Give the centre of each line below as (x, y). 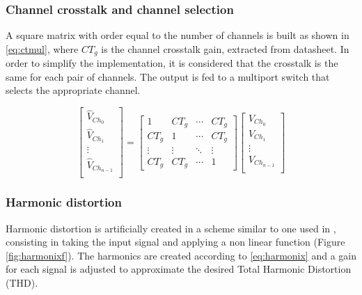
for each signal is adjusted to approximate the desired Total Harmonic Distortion (179, 269)
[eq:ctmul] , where (42, 48)
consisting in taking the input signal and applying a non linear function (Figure (175, 242)
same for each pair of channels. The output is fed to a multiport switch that (168, 76)
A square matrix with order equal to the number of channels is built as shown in (178, 35)
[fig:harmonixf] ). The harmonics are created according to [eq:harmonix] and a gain (181, 255)
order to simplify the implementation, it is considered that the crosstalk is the (172, 63)
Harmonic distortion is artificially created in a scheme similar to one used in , (171, 228)
